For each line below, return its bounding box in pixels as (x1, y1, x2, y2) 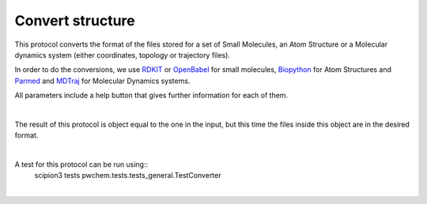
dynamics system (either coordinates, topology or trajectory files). (14, 50, 231, 59)
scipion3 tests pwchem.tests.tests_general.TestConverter (34, 171, 221, 180)
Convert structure (14, 12, 135, 29)
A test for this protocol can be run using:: (14, 160, 149, 169)
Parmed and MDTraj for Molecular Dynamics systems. (14, 76, 191, 85)
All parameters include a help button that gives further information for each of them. (14, 91, 289, 100)
